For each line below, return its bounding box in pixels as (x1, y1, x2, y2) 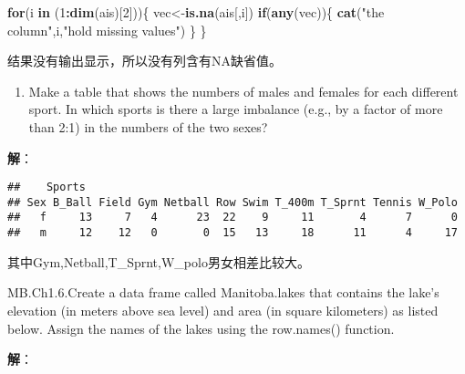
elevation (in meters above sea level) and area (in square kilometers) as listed (7, 300, 439, 319)
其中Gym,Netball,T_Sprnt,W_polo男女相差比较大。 (7, 252, 310, 271)
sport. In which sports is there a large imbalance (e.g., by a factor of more (28, 99, 443, 119)
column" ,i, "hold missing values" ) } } (7, 20, 207, 39)
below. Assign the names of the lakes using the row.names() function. (7, 318, 395, 338)
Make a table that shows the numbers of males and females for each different (28, 81, 459, 100)
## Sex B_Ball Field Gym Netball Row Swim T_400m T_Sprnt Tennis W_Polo (7, 195, 458, 209)
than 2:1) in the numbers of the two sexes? (28, 117, 268, 136)
